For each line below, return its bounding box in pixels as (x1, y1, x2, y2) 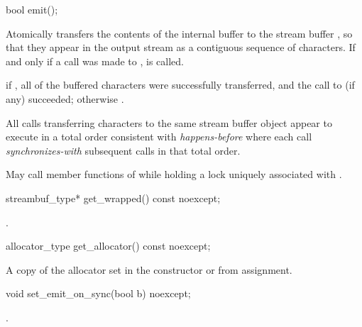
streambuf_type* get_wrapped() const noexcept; (6, 190, 221, 205)
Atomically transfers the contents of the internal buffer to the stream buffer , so (6, 26, 353, 40)
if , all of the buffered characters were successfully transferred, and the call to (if (6, 77, 355, 92)
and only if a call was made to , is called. (6, 53, 184, 68)
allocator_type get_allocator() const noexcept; (6, 238, 211, 253)
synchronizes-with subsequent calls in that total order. (6, 143, 241, 157)
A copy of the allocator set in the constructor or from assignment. (6, 262, 292, 277)
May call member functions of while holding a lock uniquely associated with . (6, 167, 342, 182)
